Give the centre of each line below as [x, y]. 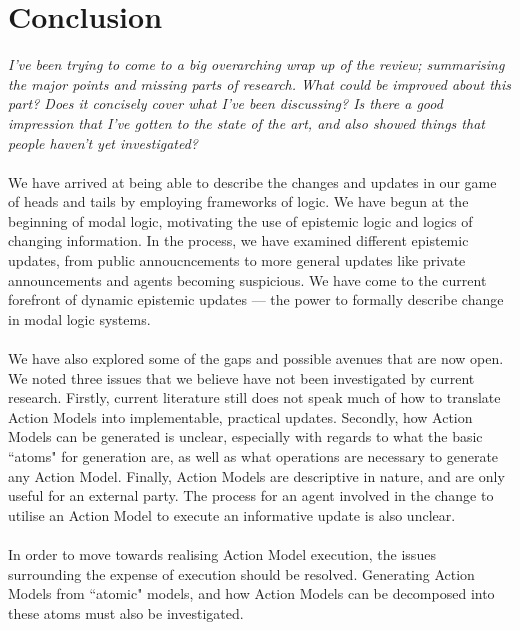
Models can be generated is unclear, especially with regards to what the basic [245, 436]
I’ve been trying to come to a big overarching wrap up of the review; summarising [256, 64]
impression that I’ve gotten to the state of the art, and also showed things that [246, 122]
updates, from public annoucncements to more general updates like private [237, 260]
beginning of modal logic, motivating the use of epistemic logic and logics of [240, 220]
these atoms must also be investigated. [126, 612]
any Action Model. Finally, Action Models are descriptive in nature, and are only [256, 475]
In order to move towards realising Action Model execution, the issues [222, 553]
